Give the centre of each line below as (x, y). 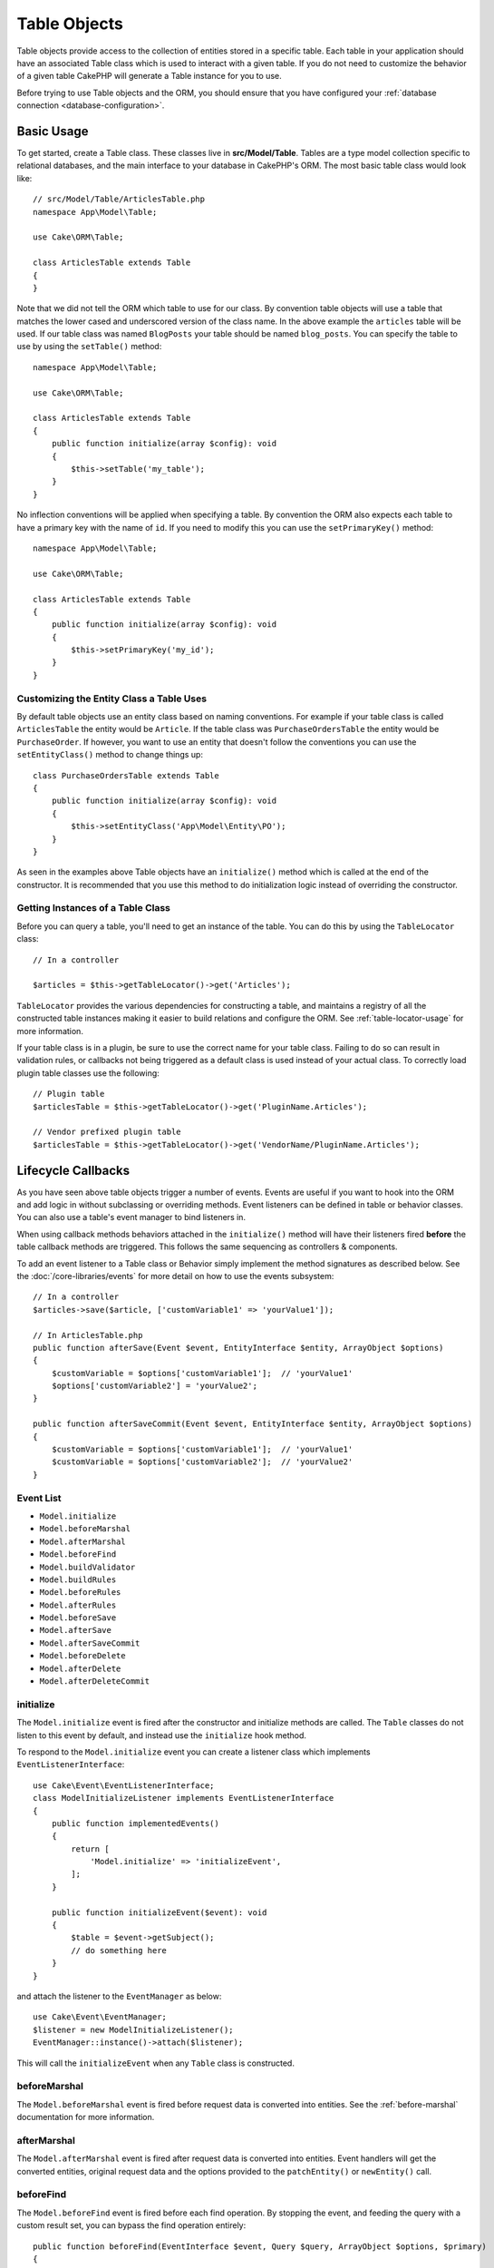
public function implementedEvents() (135, 1823)
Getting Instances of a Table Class (94, 908)
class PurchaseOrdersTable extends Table (126, 775)
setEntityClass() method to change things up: (110, 755)
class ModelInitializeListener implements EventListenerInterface (184, 1798)
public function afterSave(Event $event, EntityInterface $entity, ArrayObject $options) (238, 1348)
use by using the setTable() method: (89, 347)
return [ (90, 1849)
